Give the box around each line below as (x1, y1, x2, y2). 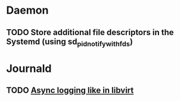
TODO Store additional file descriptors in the (6, 27, 174, 37)
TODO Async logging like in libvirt (6, 86, 134, 96)
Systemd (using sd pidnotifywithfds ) (6, 36, 133, 48)
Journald (6, 62, 52, 75)
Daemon (6, 4, 49, 17)
